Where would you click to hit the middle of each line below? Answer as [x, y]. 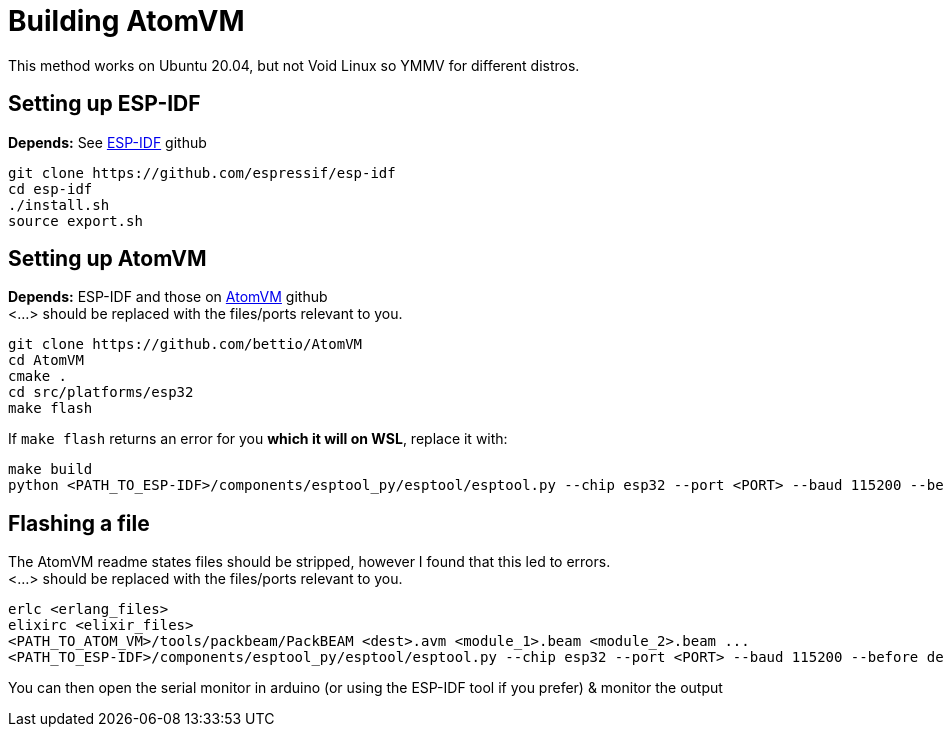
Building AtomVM [126, 21]
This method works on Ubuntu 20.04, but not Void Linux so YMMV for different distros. [294, 65]
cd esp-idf [50, 188]
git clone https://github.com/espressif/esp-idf [202, 172]
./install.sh [59, 204]
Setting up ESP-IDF [104, 104]
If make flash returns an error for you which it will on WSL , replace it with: [258, 439]
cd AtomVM [46, 360]
